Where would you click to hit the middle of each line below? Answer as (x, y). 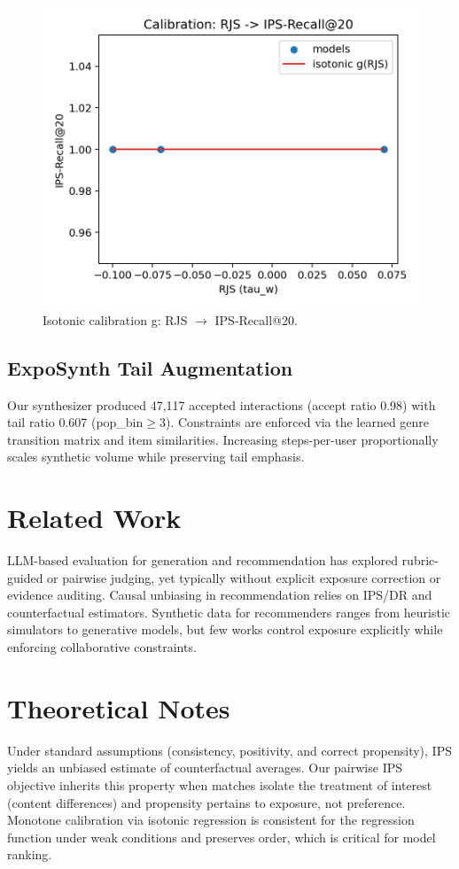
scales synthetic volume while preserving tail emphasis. (156, 457)
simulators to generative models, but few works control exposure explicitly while (225, 629)
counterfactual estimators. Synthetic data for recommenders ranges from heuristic (229, 612)
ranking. (30, 854)
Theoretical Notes (119, 707)
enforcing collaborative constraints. (102, 647)
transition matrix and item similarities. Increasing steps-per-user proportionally (223, 439)
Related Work (94, 518)
